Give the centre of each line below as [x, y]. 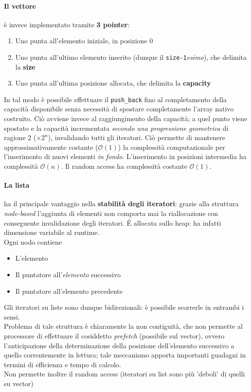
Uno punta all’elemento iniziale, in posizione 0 [84, 41]
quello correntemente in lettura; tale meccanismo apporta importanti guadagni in [125, 355]
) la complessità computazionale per [171, 147]
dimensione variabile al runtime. [52, 232]
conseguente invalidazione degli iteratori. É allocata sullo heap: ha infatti [113, 223]
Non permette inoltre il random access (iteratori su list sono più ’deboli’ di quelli [125, 374]
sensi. [12, 316]
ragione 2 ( [20, 137]
